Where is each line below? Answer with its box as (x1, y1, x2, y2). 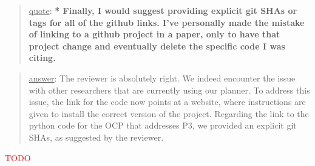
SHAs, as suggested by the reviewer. (29, 130, 164, 143)
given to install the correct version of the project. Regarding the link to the (29, 107, 309, 120)
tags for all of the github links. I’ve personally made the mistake (29, 16, 305, 28)
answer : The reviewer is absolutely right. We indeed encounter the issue (29, 71, 296, 84)
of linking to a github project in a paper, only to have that (29, 28, 280, 40)
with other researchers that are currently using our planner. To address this (29, 83, 310, 96)
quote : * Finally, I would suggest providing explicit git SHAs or (29, 4, 297, 16)
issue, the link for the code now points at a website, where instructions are (29, 95, 306, 108)
